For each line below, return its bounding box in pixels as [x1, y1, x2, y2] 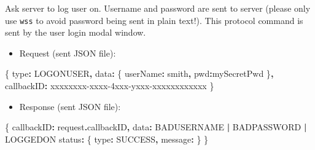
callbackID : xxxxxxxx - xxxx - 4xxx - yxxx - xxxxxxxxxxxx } [5, 79, 214, 92]
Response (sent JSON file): [19, 100, 121, 112]
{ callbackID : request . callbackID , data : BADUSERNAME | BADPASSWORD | [5, 120, 307, 133]
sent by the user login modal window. [5, 26, 146, 39]
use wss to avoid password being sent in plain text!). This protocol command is [5, 14, 303, 26]
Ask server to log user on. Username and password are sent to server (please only [5, 2, 311, 14]
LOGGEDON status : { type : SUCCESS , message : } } [5, 132, 209, 145]
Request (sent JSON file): [19, 46, 116, 59]
